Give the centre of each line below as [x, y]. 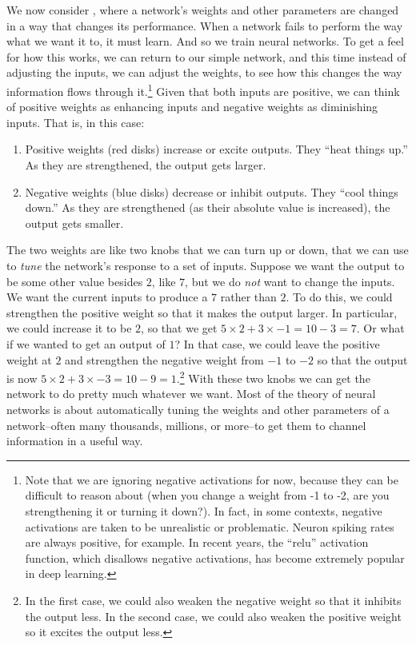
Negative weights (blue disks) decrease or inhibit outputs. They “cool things [212, 191]
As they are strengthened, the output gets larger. [146, 165]
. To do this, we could [339, 297]
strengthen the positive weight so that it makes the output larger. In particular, [202, 312]
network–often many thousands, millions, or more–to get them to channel [186, 425]
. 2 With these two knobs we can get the [273, 377]
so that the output [362, 359]
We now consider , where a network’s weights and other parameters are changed [203, 10]
